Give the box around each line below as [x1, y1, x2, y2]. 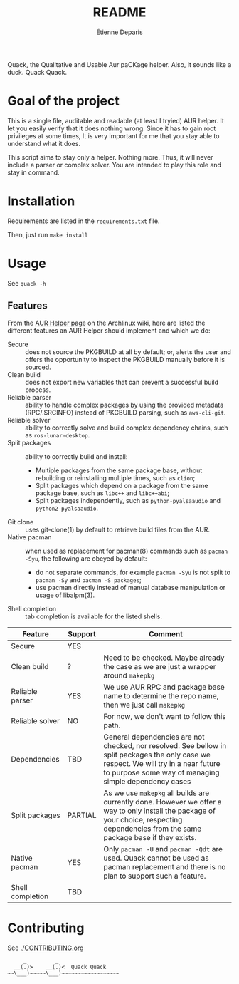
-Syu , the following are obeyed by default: [25, 554, 147, 563]
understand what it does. [7, 139, 80, 147]
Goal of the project [7, 93, 119, 109]
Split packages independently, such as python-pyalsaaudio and [35, 496, 221, 504]
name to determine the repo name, [102, 690, 219, 700]
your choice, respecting [102, 814, 183, 824]
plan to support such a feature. [102, 871, 206, 881]
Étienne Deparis [95, 28, 144, 36]
